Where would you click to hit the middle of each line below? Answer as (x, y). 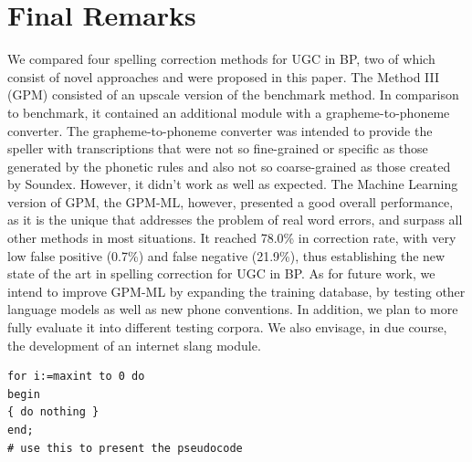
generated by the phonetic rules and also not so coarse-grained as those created (229, 166)
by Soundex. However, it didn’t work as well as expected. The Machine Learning (233, 184)
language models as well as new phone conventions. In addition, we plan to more (233, 309)
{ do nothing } (53, 412)
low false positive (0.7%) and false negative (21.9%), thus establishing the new (226, 255)
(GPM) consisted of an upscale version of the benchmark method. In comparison (233, 94)
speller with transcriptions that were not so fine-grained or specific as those (218, 148)
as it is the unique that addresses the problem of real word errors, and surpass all (235, 220)
